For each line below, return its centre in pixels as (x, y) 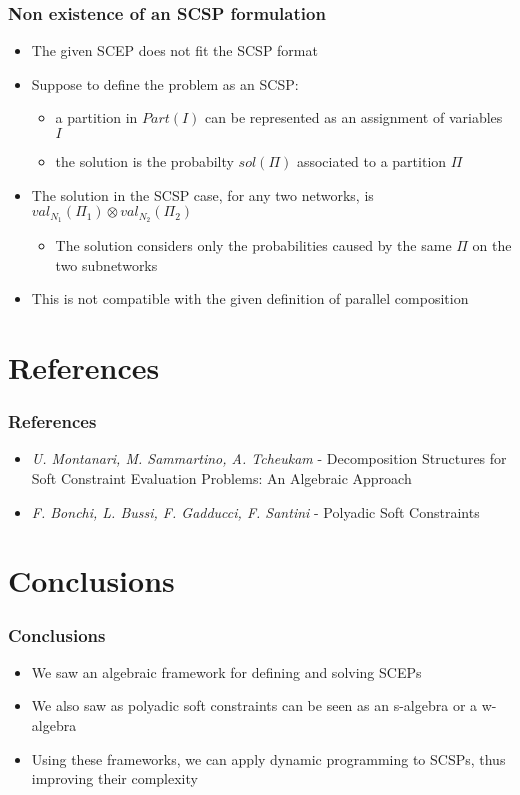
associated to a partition (371, 161)
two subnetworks (106, 264)
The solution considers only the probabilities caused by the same (253, 245)
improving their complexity (114, 778)
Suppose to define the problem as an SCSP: (165, 83)
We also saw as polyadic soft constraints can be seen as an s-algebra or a (254, 705)
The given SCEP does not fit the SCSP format (174, 50)
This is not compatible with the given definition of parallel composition (250, 298)
